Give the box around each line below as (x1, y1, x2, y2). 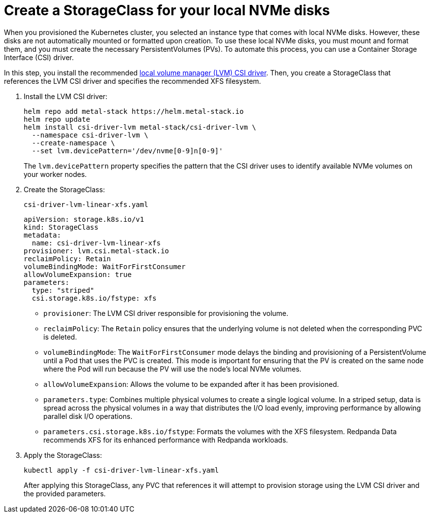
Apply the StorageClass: (24, 450, 102, 459)
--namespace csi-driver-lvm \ (32, 131, 148, 139)
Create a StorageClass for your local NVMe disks (4, 2, 330, 19)
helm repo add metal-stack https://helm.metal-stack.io (24, 107, 244, 115)
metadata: (24, 231, 61, 239)
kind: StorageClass (24, 223, 99, 231)
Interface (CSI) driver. (4, 53, 74, 62)
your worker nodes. (24, 170, 87, 178)
